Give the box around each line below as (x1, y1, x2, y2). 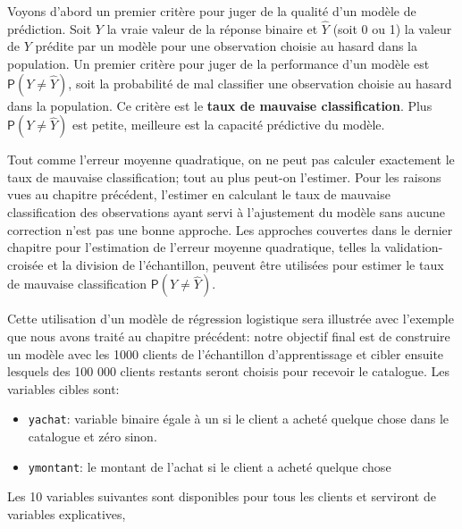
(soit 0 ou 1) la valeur (332, 19, 452, 38)
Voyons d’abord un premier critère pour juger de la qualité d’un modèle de (7, 2, 416, 20)
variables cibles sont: (7, 379, 120, 398)
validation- (384, 238, 443, 256)
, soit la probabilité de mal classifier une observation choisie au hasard (68, 73, 452, 92)
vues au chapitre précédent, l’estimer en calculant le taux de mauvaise (7, 185, 391, 204)
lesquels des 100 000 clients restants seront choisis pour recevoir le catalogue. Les (7, 362, 449, 381)
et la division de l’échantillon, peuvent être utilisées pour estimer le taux (47, 255, 444, 273)
